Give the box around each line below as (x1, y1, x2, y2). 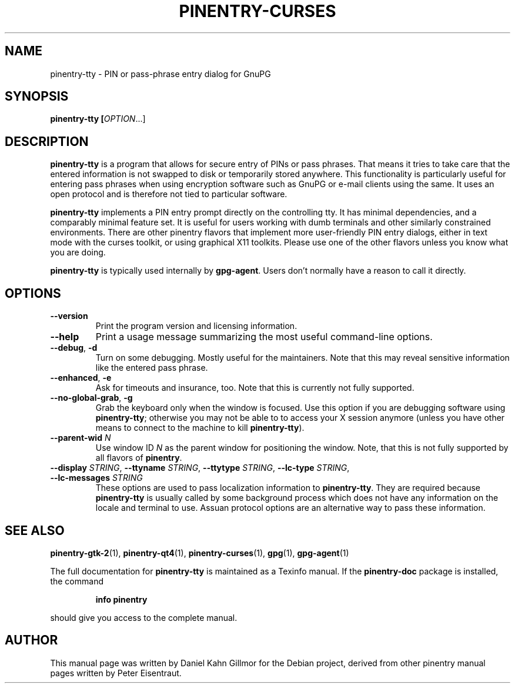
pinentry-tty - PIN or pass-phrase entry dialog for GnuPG (50, 68, 271, 79)
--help (50, 331, 79, 343)
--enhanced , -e (50, 373, 112, 383)
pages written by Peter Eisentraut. (50, 667, 182, 678)
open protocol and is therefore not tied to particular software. (50, 189, 287, 200)
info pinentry (95, 594, 148, 604)
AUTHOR (5, 633, 58, 648)
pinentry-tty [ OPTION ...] (50, 114, 146, 124)
